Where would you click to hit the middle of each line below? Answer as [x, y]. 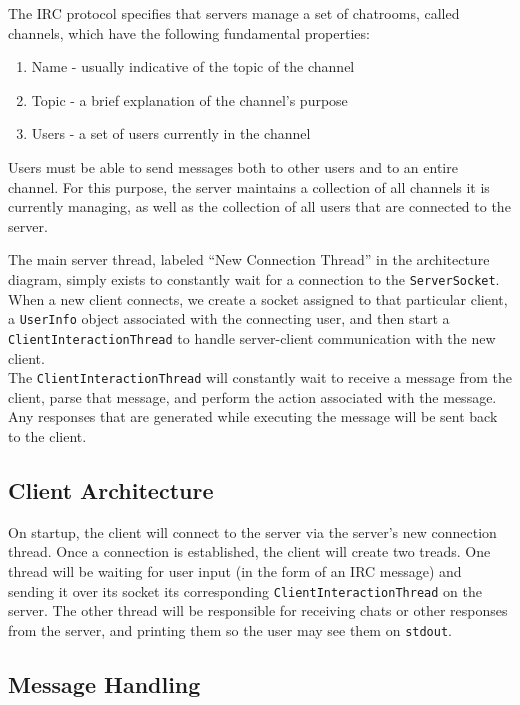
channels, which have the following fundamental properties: [189, 32]
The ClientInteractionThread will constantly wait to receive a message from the [260, 377]
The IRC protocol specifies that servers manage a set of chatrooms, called [234, 13]
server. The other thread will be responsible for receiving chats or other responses [258, 610]
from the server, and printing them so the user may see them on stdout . [230, 629]
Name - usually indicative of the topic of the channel [193, 66]
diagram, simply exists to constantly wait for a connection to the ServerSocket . [254, 278]
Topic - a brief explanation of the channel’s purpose [189, 99]
